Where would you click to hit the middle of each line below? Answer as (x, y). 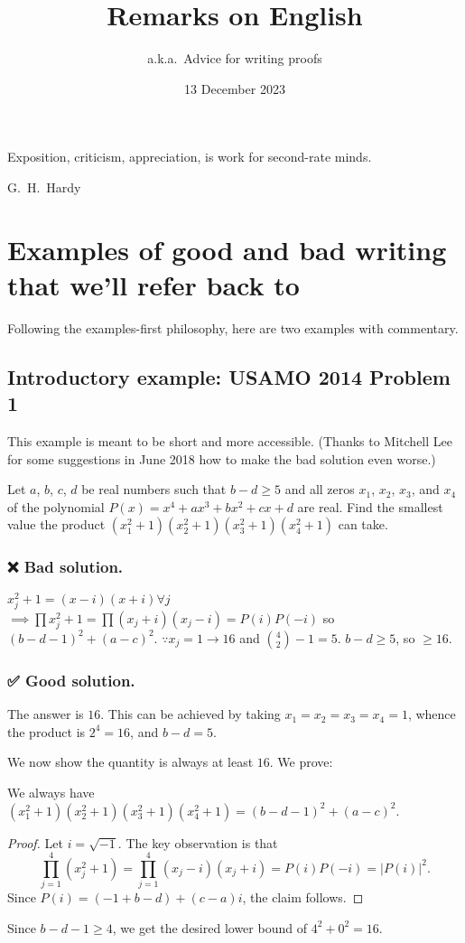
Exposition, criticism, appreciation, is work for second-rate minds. (190, 157)
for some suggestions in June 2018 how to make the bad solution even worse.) (222, 458)
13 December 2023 (235, 88)
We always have (51, 792)
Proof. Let (35, 842)
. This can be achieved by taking (191, 714)
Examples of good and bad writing (227, 249)
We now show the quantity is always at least (130, 762)
